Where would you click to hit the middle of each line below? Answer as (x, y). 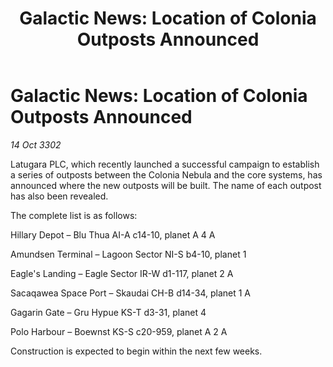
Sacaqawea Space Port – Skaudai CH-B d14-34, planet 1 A (131, 293)
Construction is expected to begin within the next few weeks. (136, 351)
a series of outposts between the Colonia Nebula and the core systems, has (166, 174)
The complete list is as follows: (74, 215)
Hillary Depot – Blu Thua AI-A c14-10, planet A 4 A (113, 234)
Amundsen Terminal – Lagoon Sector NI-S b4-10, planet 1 (128, 254)
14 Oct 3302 (36, 144)
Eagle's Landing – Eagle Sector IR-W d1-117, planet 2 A (122, 273)
